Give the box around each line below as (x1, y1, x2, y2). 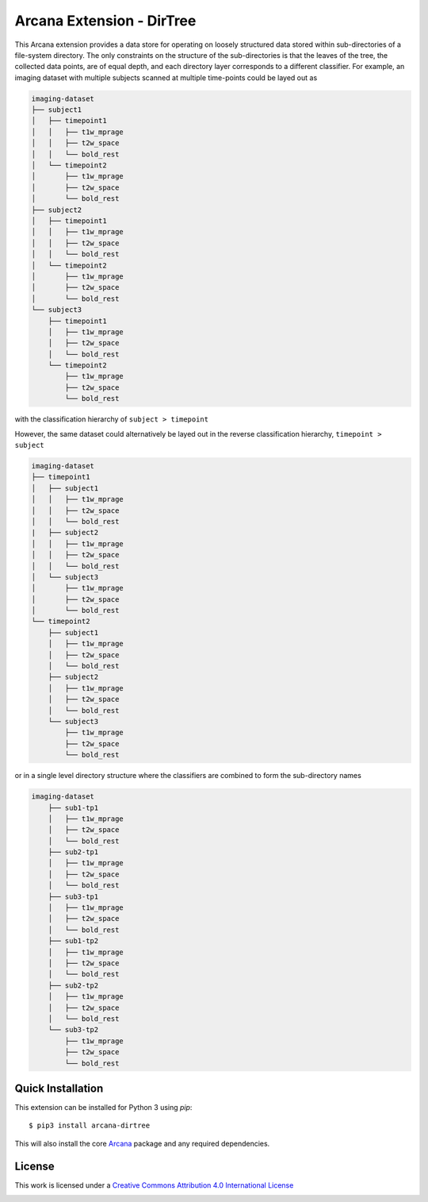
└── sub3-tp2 (48, 1025, 99, 1034)
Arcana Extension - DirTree (14, 12, 197, 29)
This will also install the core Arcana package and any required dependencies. (14, 1138, 270, 1148)
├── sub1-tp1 (48, 803, 99, 812)
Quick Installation (14, 1081, 104, 1095)
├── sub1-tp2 (48, 937, 99, 946)
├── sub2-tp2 (48, 980, 99, 990)
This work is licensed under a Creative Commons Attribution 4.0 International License (14, 1180, 294, 1190)
